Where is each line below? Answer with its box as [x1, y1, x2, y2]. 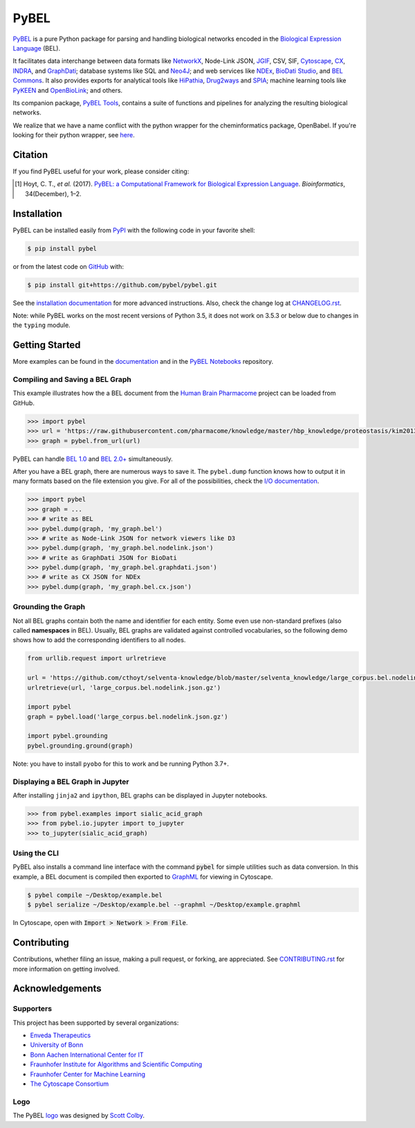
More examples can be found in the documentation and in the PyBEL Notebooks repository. [12, 358, 273, 366]
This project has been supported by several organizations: [12, 1019, 179, 1027]
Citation [12, 149, 48, 161]
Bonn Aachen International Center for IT [30, 1050, 144, 1059]
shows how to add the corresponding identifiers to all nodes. [12, 636, 186, 644]
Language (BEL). [12, 44, 61, 52]
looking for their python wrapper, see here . [12, 131, 135, 139]
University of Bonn [30, 1041, 84, 1049]
